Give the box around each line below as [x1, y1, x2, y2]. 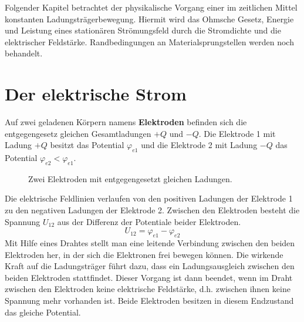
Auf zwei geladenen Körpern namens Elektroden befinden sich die [5, 116, 247, 128]
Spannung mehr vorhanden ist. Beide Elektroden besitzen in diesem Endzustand [5, 294, 294, 307]
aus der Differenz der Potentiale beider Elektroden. [57, 215, 241, 227]
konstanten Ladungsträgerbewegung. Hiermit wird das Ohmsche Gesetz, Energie [5, 12, 294, 25]
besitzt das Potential [50, 139, 124, 151]
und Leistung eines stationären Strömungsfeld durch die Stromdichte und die [5, 24, 281, 36]
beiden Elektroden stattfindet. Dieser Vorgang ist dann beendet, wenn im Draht [5, 271, 293, 283]
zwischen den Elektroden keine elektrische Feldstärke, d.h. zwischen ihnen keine [5, 283, 291, 295]
